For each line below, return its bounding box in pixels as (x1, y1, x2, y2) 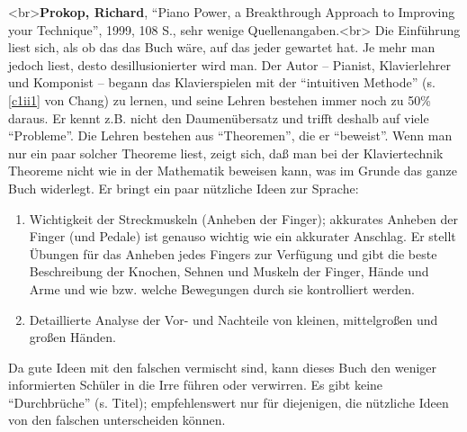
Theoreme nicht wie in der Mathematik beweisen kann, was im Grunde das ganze (8, 161, 457, 180)
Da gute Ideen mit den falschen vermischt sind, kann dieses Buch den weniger (8, 357, 437, 376)
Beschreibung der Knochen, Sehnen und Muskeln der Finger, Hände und (29, 262, 429, 281)
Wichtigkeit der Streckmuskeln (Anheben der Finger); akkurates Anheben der (29, 209, 459, 228)
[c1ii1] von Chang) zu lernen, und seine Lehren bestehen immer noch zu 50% (8, 90, 431, 109)
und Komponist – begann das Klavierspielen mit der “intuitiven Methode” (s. (8, 73, 436, 92)
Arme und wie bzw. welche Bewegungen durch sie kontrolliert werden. (29, 279, 415, 298)
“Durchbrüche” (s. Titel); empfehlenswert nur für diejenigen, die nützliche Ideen (8, 392, 449, 411)
